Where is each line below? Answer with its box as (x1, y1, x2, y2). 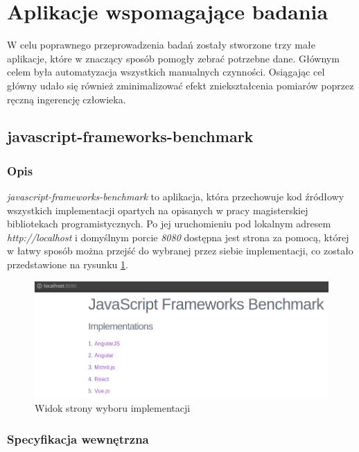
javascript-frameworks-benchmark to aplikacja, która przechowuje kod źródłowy (7, 189, 344, 204)
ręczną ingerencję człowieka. (7, 92, 126, 106)
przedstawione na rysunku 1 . (7, 257, 128, 272)
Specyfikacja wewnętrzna (7, 430, 149, 447)
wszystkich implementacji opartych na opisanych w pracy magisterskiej (7, 202, 308, 217)
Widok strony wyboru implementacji (35, 401, 191, 415)
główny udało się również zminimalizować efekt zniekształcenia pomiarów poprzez (7, 78, 354, 92)
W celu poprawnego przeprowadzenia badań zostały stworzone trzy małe (7, 37, 315, 52)
